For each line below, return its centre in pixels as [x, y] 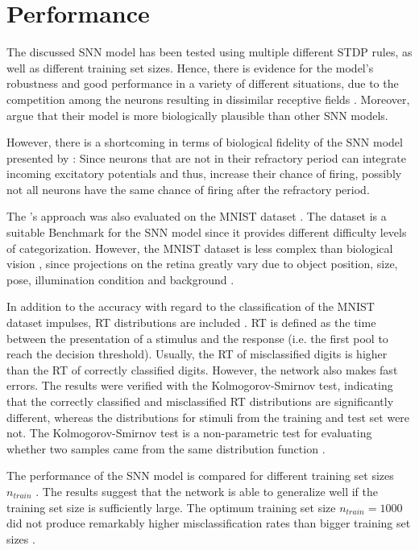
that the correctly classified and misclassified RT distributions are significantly [200, 401]
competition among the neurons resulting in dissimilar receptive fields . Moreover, [208, 99]
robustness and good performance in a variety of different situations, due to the [203, 83]
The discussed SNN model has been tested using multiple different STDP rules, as [209, 52]
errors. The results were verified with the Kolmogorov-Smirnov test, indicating [200, 385]
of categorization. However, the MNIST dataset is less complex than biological [200, 248]
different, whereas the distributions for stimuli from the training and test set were [208, 417]
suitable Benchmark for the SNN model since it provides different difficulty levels [207, 232]
